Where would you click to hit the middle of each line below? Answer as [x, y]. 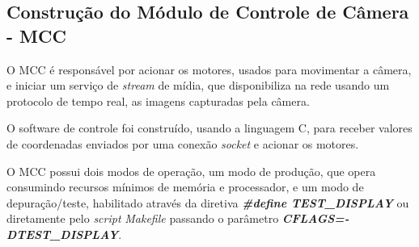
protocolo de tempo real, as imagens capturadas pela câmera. [158, 100]
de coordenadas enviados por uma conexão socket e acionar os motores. [183, 143]
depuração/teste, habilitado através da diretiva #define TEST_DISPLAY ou [208, 202]
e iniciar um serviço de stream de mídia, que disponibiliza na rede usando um [198, 85]
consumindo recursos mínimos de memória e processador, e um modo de [185, 187]
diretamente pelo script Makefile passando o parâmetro [143, 218]
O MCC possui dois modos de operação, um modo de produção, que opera [191, 171]
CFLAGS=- [315, 218]
